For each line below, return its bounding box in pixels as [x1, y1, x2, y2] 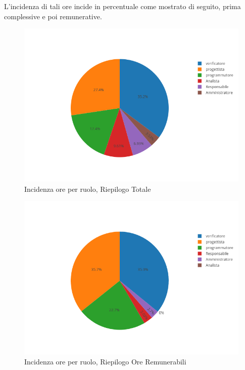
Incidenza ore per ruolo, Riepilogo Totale [24, 183, 151, 194]
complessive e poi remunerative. [4, 11, 102, 21]
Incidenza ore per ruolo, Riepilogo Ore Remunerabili [24, 356, 186, 366]
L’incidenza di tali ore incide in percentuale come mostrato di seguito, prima [4, 1, 241, 11]
